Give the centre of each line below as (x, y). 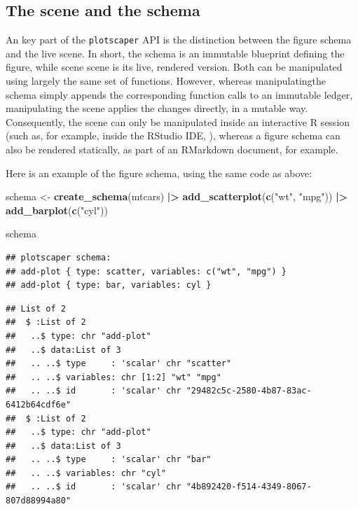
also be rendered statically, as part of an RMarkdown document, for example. (172, 149)
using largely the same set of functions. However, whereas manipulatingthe (166, 81)
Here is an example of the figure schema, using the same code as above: (159, 173)
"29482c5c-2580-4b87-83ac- (249, 391)
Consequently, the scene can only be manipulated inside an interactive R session (178, 121)
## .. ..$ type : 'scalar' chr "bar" (109, 460)
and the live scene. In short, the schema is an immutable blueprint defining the (175, 53)
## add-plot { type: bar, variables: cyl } (109, 285)
